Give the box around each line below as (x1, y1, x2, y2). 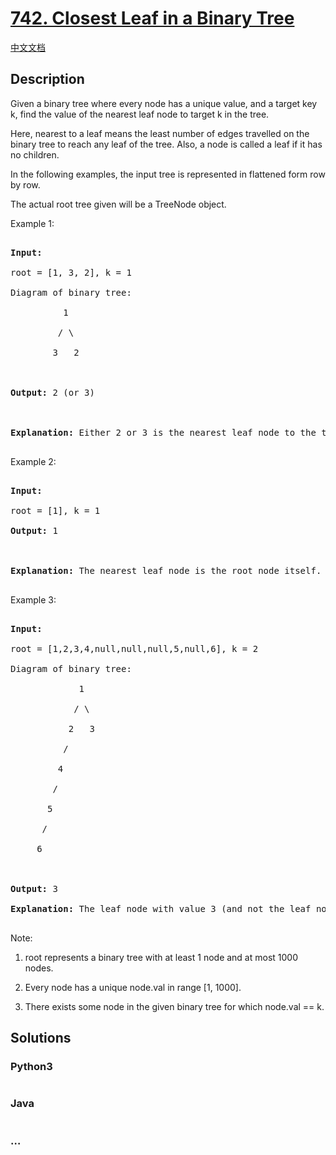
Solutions (10, 1030, 72, 1047)
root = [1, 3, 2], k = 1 (10, 267, 132, 278)
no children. (10, 148, 60, 161)
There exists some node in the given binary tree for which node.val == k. (24, 1000, 325, 1012)
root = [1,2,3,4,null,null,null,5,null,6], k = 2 (10, 643, 259, 654)
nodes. (24, 962, 54, 974)
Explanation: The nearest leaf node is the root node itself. (10, 565, 322, 576)
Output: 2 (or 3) (10, 387, 95, 398)
